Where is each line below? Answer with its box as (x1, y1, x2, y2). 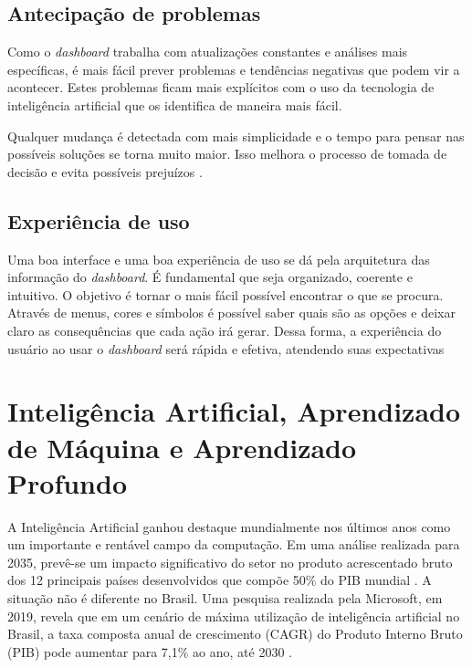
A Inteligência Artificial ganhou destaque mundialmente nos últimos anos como (7, 517, 451, 536)
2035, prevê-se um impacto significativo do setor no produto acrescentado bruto (7, 552, 453, 571)
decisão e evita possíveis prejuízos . (7, 162, 203, 181)
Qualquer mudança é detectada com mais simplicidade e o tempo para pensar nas (7, 126, 465, 145)
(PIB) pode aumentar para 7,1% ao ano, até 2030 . (7, 642, 292, 661)
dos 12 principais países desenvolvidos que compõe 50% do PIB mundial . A (7, 570, 432, 590)
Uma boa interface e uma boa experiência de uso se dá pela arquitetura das (7, 249, 430, 268)
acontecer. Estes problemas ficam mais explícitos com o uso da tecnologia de (7, 78, 435, 97)
